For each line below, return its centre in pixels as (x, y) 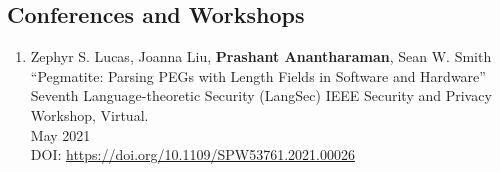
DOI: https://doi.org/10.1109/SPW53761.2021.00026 (192, 154)
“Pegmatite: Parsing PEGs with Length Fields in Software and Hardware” (258, 75)
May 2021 (60, 134)
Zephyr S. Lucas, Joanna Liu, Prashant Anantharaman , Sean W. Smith (261, 56)
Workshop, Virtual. (89, 114)
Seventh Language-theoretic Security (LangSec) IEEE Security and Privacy (261, 95)
